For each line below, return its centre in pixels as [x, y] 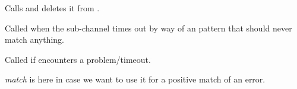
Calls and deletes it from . [52, 8]
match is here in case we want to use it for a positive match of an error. [135, 79]
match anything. [34, 39]
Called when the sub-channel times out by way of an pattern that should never [148, 28]
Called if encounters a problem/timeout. [78, 59]
